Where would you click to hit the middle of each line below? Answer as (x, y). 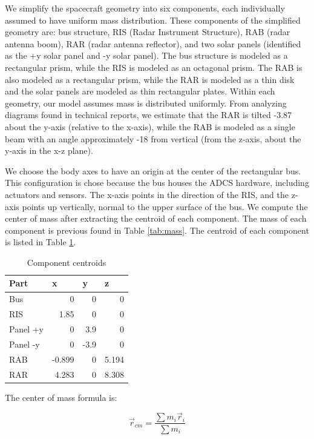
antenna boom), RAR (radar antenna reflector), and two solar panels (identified (153, 43)
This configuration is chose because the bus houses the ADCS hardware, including (157, 183)
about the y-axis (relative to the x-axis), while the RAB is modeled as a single (150, 126)
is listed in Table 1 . (41, 242)
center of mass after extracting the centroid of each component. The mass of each (156, 218)
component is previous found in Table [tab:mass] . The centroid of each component (157, 230)
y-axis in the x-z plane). (49, 150)
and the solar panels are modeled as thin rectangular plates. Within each (140, 91)
